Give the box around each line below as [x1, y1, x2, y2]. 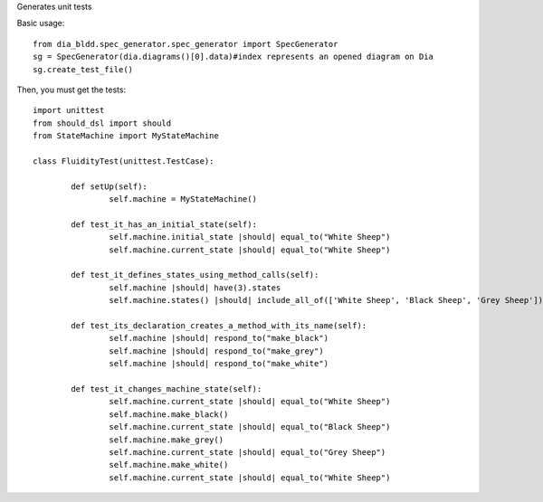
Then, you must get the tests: [16, 84, 127, 95]
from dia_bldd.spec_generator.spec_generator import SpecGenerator [33, 39, 338, 49]
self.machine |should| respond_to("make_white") [109, 358, 329, 369]
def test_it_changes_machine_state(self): [71, 384, 262, 393]
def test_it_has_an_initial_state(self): [71, 219, 258, 230]
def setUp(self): [71, 181, 148, 192]
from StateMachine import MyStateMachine [33, 131, 219, 141]
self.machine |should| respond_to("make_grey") [109, 346, 325, 356]
